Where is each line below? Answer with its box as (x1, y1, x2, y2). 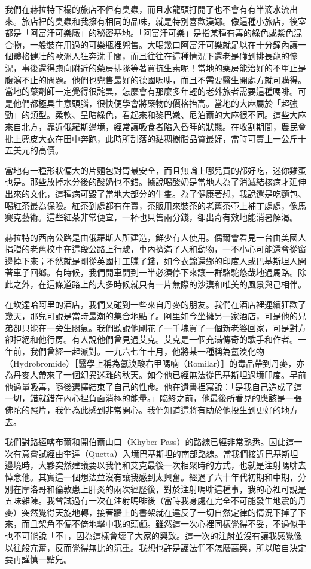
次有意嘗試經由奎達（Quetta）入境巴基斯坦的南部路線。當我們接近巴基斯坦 (5, 447, 298, 459)
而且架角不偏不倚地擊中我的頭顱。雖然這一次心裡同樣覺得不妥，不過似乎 (21, 517, 306, 530)
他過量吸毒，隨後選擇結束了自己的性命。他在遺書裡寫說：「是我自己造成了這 (5, 380, 302, 392)
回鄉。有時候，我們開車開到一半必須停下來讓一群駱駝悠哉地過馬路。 (29, 266, 298, 279)
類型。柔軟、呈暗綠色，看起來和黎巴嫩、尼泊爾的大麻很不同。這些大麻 (29, 108, 306, 121)
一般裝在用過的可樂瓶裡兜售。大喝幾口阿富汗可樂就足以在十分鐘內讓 (29, 38, 298, 50)
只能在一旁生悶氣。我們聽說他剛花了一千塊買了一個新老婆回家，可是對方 (21, 321, 306, 334)
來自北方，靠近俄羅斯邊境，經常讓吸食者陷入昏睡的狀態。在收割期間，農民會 (5, 120, 306, 132)
